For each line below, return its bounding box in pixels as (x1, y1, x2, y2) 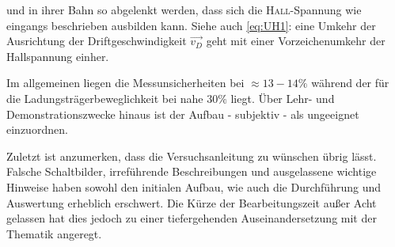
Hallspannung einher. (6, 47, 109, 64)
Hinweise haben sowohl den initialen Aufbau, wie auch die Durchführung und (6, 178, 381, 195)
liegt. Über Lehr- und (230, 89, 335, 106)
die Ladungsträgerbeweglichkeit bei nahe (6, 89, 203, 106)
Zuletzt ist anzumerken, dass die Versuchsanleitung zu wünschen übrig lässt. (6, 147, 377, 164)
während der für (311, 74, 389, 91)
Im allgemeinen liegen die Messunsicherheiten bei (6, 74, 245, 91)
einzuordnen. (6, 121, 68, 138)
